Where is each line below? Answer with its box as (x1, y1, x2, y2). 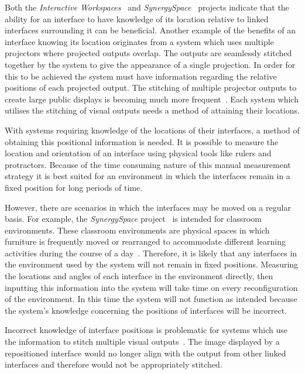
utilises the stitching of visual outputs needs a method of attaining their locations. (5, 104, 300, 116)
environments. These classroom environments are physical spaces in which (5, 224, 270, 236)
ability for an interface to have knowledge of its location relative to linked (5, 12, 269, 25)
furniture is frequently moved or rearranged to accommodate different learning (5, 235, 286, 248)
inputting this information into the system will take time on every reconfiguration (5, 281, 298, 293)
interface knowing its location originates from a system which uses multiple (5, 35, 274, 47)
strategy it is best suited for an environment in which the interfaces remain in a (5, 170, 290, 182)
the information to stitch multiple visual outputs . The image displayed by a (5, 335, 280, 348)
